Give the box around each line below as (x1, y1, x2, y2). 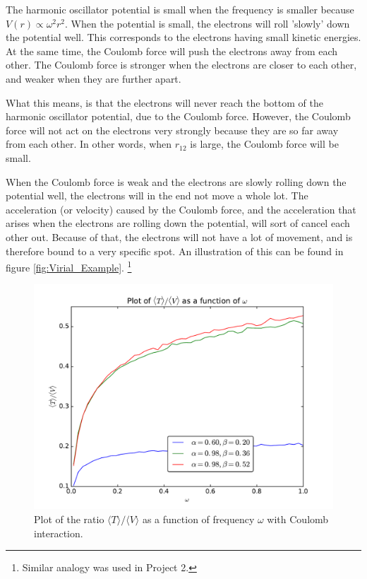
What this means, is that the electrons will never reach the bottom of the (6, 95, 323, 110)
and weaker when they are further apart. (6, 71, 181, 86)
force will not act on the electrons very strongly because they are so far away (6, 122, 339, 137)
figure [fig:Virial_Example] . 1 (6, 258, 132, 274)
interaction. (34, 525, 83, 540)
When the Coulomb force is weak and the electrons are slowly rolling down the (6, 174, 347, 189)
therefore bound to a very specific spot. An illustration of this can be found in (6, 243, 344, 258)
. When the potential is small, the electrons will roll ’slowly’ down (65, 16, 350, 30)
